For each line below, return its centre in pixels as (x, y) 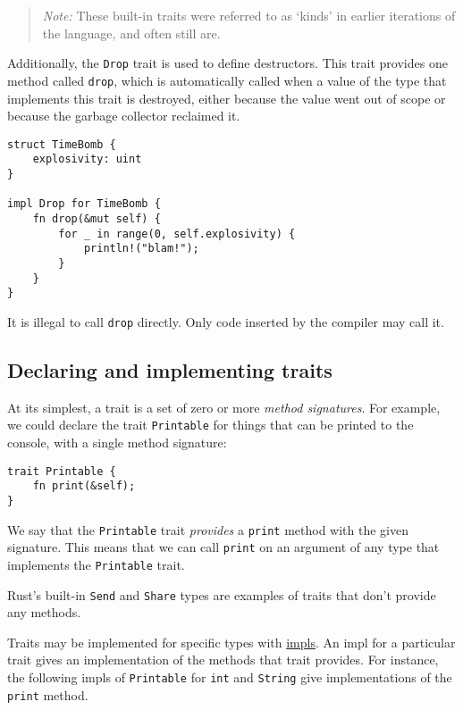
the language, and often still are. (131, 33)
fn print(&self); (84, 486)
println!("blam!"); (141, 249)
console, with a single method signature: (117, 443)
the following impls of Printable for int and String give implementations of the (230, 677)
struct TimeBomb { (62, 144)
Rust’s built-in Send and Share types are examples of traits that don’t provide (222, 594)
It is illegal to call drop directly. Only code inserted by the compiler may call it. (226, 321)
